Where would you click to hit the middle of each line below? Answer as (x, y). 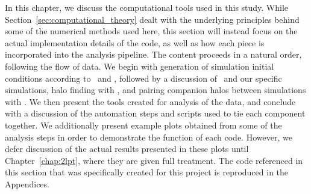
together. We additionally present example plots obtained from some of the (143, 125)
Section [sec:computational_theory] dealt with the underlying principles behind (152, 19)
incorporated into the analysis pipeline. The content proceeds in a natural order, (153, 54)
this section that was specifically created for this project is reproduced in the (147, 172)
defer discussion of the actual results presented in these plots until (127, 149)
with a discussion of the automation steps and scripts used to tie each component (155, 113)
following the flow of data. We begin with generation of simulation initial (140, 66)
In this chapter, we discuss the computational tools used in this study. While (147, 7)
